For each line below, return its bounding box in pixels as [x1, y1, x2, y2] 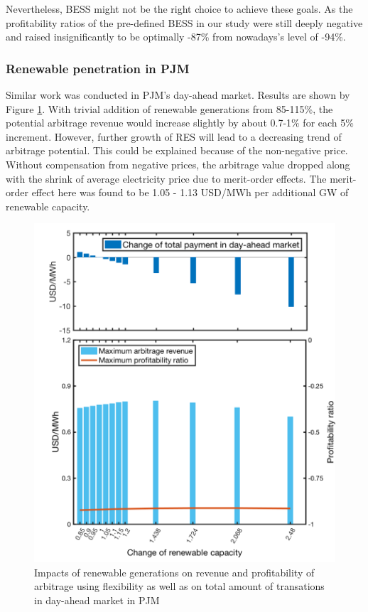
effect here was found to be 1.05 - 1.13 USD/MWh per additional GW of [31, 185, 349, 200]
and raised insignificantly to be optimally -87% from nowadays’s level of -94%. [6, 29, 346, 44]
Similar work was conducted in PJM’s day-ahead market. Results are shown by [6, 87, 350, 102]
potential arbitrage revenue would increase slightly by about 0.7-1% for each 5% [6, 115, 354, 130]
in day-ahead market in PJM [34, 592, 160, 607]
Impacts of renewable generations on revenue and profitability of [34, 564, 315, 579]
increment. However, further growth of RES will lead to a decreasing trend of [6, 129, 342, 144]
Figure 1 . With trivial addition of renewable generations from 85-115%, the [6, 101, 333, 116]
